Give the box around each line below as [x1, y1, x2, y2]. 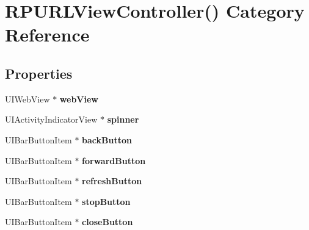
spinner [107, 113, 139, 126]
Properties [5, 63, 73, 82]
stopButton [82, 195, 131, 207]
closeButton [82, 215, 133, 228]
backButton [82, 133, 132, 146]
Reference [5, 22, 90, 47]
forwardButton [82, 154, 146, 167]
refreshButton [82, 174, 142, 187]
